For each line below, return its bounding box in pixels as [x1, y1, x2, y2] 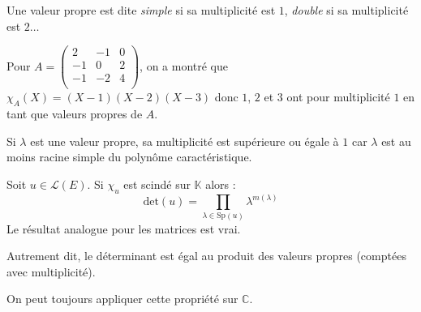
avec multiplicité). [6, 263, 96, 280]
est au [381, 132, 411, 149]
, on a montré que [140, 57, 228, 74]
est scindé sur [123, 175, 191, 192]
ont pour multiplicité [286, 88, 390, 105]
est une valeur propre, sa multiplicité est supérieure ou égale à [30, 132, 339, 149]
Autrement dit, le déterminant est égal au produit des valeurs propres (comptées [6, 247, 406, 264]
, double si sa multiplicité [284, 2, 409, 18]
